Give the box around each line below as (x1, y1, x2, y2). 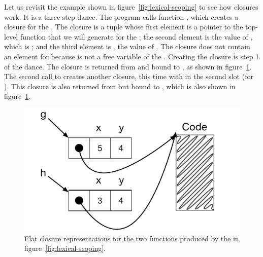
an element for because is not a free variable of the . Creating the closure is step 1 (4, 51, 259, 61)
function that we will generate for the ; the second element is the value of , (20, 31, 253, 42)
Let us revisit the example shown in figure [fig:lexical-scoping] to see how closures (4, 2, 258, 12)
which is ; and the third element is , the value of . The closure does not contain (4, 41, 250, 52)
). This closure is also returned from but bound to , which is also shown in (4, 81, 236, 91)
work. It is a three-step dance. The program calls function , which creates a (4, 11, 239, 22)
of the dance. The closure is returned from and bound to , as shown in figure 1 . (4, 61, 252, 71)
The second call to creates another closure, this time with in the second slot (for (4, 71, 253, 82)
